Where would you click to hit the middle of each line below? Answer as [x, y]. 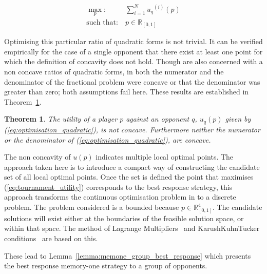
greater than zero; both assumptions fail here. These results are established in [127, 92]
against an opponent [158, 119]
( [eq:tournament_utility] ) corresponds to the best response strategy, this [118, 187]
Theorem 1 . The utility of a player [61, 119]
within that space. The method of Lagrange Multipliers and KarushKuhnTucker [132, 228]
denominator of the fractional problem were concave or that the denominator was [132, 81]
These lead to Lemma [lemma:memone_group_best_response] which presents [128, 255]
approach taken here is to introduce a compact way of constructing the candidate [132, 167]
